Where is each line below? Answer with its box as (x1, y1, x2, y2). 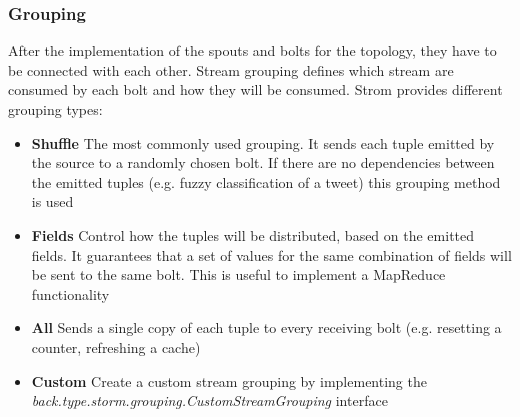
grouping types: (8, 99, 103, 119)
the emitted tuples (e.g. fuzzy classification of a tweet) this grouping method (31, 171, 501, 192)
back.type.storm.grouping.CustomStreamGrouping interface (31, 390, 388, 411)
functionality (31, 283, 110, 304)
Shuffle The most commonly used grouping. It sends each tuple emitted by (31, 132, 495, 153)
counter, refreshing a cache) (31, 336, 201, 357)
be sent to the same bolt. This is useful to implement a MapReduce (31, 264, 446, 285)
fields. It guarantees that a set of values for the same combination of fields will (31, 244, 512, 265)
